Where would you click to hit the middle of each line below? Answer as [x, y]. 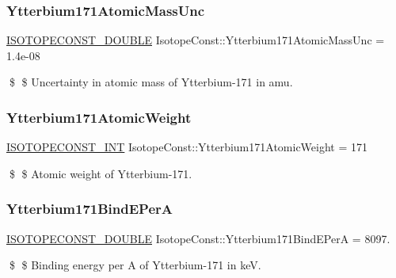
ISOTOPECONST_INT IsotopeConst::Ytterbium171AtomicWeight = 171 [187, 147]
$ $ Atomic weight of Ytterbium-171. [101, 173]
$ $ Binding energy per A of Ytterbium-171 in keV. [135, 265]
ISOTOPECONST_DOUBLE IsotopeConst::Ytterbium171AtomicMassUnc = [196, 40]
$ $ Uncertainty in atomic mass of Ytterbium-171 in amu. [151, 82]
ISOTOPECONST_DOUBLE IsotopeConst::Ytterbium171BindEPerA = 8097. [198, 238]
